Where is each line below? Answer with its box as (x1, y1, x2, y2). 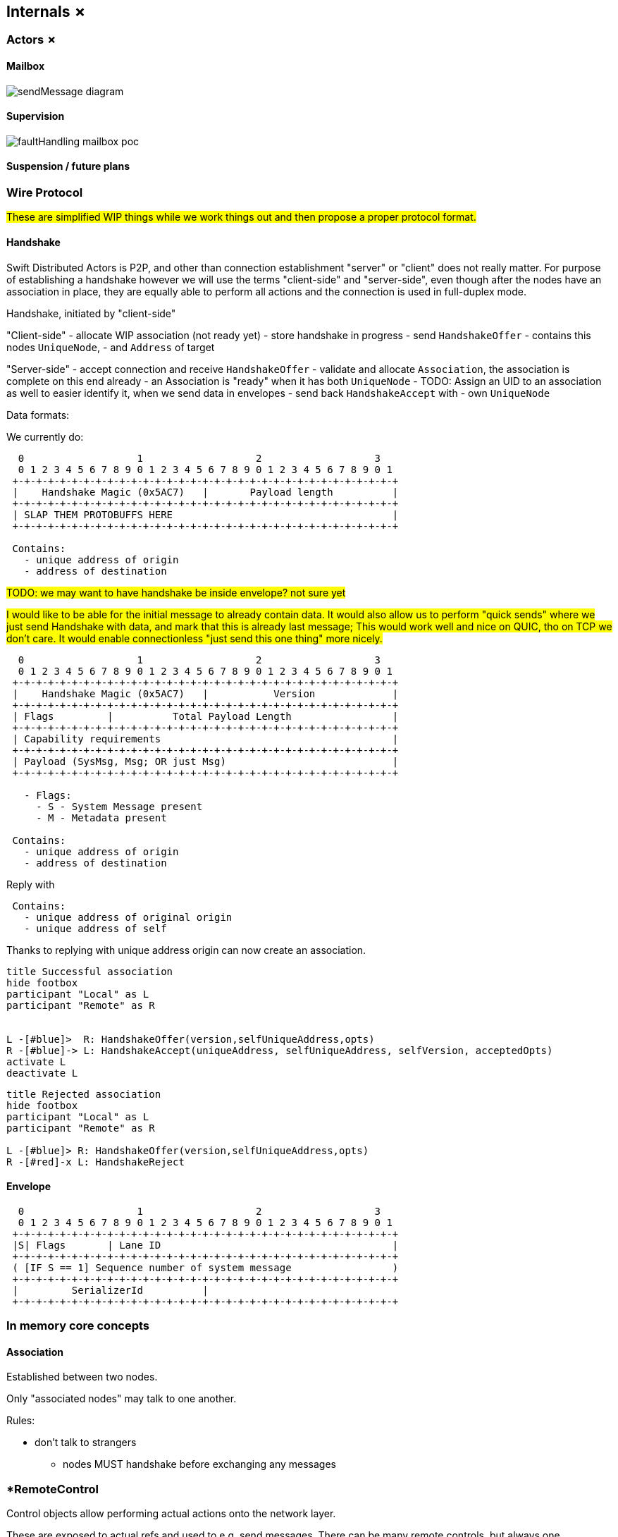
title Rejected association (6, 1088, 161, 1100)
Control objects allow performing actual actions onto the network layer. (6, 1507, 336, 1520)
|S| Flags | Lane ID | (12, 1239, 399, 1251)
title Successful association (6, 965, 173, 977)
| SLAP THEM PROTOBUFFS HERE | (12, 508, 399, 520)
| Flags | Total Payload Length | (12, 710, 399, 722)
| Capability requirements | (12, 733, 399, 745)
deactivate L (6, 1067, 78, 1079)
